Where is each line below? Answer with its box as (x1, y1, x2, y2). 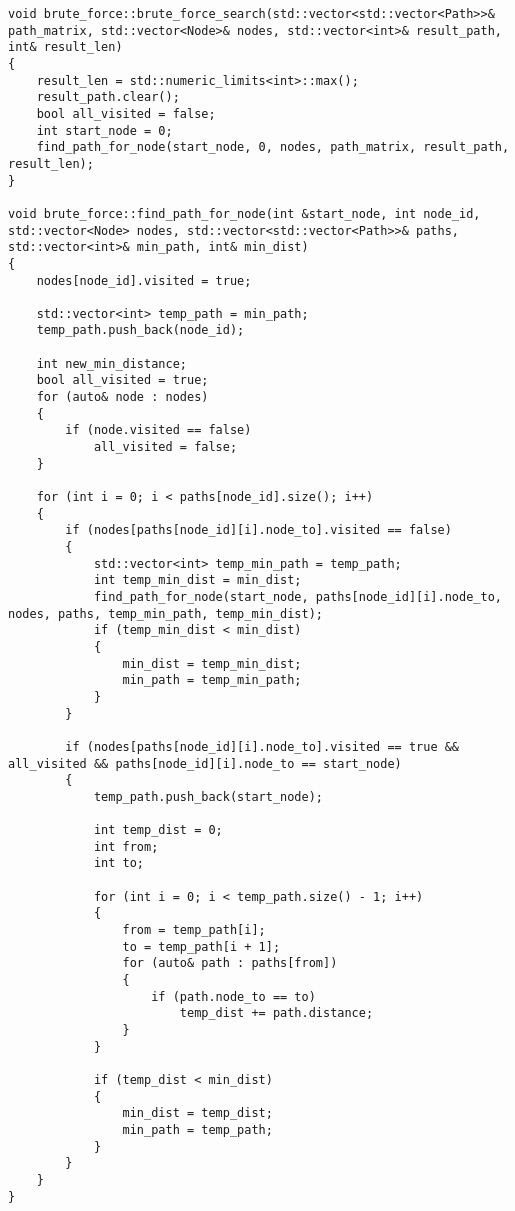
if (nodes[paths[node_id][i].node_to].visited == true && (65, 739, 460, 754)
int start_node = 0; (36, 123, 173, 138)
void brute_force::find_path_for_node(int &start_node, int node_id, (8, 206, 481, 221)
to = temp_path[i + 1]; (122, 939, 281, 954)
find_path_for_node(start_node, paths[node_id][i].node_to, (93, 589, 502, 604)
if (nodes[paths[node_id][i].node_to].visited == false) (65, 523, 452, 538)
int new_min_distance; (36, 356, 187, 371)
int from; (93, 839, 159, 854)
